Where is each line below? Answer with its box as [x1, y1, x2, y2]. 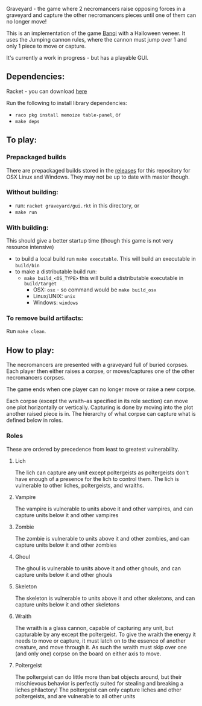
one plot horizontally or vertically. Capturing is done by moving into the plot [6, 404, 194, 411]
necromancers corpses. [6, 374, 66, 381]
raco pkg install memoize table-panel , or [14, 111, 121, 118]
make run [14, 209, 37, 215]
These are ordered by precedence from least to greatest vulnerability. [6, 445, 180, 453]
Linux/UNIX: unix [33, 293, 75, 300]
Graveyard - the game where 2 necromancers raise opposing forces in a [6, 5, 186, 12]
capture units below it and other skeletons [14, 600, 119, 608]
